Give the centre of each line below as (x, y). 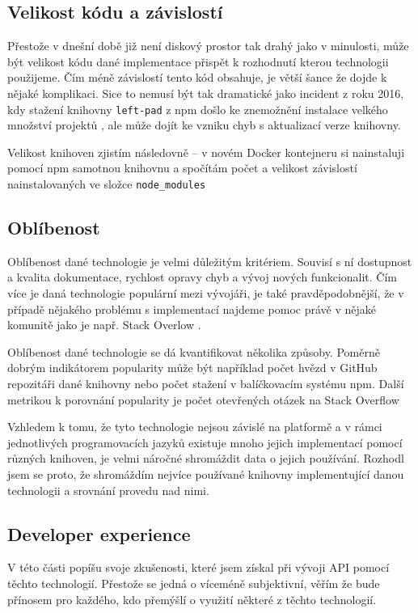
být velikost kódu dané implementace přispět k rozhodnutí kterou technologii (198, 61)
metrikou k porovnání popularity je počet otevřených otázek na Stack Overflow (203, 399)
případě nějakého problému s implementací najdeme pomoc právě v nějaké (192, 309)
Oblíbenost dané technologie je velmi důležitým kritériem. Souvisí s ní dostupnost (210, 261)
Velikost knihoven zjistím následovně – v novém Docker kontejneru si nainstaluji (206, 152)
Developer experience (99, 533)
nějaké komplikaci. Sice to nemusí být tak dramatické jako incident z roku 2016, (206, 93)
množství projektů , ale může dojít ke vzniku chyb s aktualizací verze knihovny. (204, 125)
